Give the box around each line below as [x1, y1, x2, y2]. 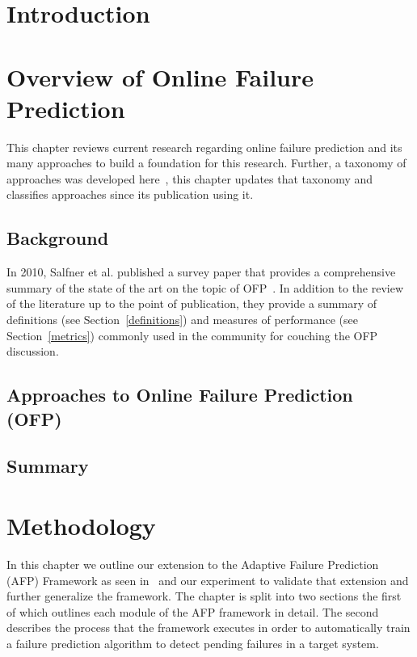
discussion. [6, 343, 59, 360]
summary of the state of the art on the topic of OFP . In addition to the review [6, 279, 404, 296]
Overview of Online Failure [6, 60, 314, 93]
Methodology [6, 508, 156, 541]
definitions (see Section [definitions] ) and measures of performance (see [6, 311, 358, 328]
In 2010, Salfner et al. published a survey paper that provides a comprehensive [6, 263, 396, 280]
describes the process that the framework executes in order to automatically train [6, 619, 411, 636]
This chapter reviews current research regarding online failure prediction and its [6, 138, 402, 155]
